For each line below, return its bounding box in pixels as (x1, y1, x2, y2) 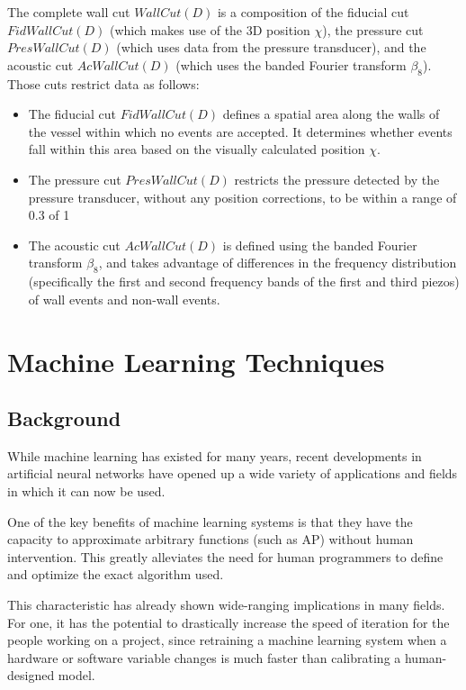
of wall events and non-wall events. (28, 289, 220, 308)
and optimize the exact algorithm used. (7, 565, 224, 584)
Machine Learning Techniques (7, 342, 385, 379)
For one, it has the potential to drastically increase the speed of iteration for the (7, 613, 450, 631)
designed (7, 666, 55, 685)
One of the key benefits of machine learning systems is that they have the (7, 512, 413, 531)
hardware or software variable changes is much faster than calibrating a (7, 648, 401, 667)
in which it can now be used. (7, 482, 166, 501)
